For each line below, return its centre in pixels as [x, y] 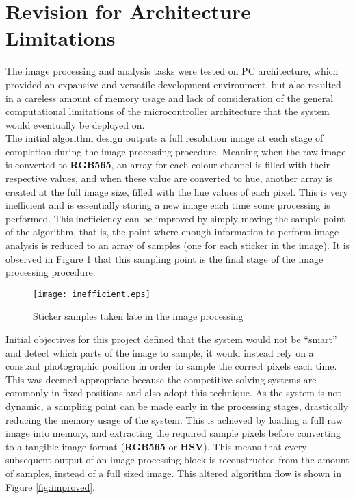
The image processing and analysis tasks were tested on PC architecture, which [172, 71]
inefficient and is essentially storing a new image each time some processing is [168, 205]
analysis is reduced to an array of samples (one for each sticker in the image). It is [178, 245]
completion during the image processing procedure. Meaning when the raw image [176, 151]
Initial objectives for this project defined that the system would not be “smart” [171, 339]
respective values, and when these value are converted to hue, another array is [169, 178]
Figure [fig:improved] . [50, 486]
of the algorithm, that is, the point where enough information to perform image [172, 232]
